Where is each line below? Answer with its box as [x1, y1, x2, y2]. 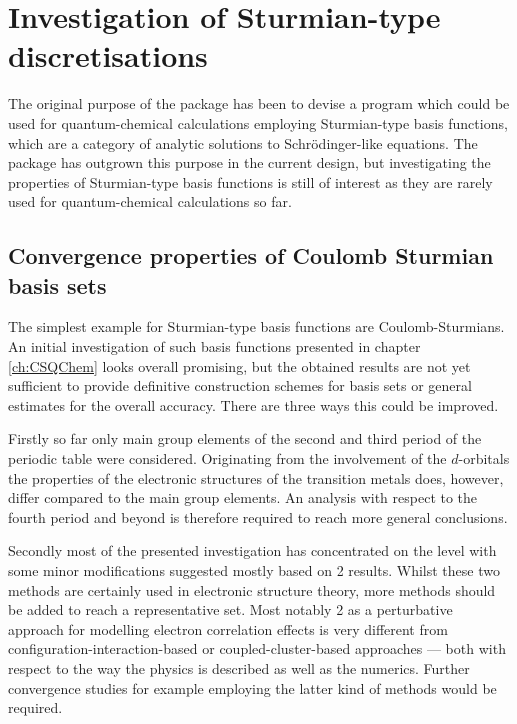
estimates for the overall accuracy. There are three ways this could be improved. [8, 394, 499, 415]
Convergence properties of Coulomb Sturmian [8, 240, 494, 271]
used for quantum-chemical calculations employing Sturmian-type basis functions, [8, 112, 508, 133]
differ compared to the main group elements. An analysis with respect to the [8, 487, 478, 508]
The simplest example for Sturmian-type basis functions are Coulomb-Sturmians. [8, 316, 505, 337]
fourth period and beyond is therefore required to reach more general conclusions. [8, 506, 508, 527]
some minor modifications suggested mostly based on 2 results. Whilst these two [8, 560, 500, 580]
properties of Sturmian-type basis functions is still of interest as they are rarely [8, 171, 493, 192]
